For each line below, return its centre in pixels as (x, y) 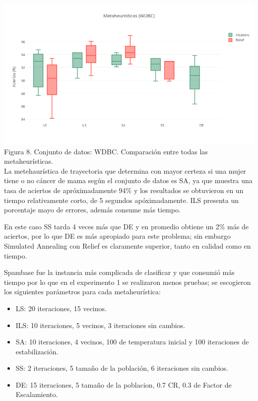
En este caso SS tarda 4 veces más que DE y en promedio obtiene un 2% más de (126, 226)
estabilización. (37, 351)
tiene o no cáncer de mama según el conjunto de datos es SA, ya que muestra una (128, 180)
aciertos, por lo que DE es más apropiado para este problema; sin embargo (117, 236)
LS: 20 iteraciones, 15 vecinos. (61, 308)
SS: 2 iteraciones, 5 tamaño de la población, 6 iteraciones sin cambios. (122, 368)
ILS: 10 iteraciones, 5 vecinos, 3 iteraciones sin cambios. (100, 325)
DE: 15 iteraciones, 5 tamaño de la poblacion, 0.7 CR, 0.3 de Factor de (124, 384)
